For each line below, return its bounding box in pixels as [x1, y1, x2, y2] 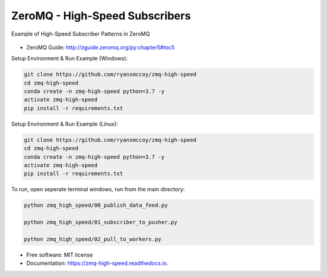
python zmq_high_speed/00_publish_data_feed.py [24, 202, 168, 209]
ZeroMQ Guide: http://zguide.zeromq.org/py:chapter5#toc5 [26, 43, 175, 51]
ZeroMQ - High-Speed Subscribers [11, 9, 191, 22]
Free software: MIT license [26, 251, 93, 258]
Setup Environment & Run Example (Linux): [11, 120, 118, 127]
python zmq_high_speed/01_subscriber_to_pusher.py [24, 219, 178, 226]
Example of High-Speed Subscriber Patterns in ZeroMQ [11, 30, 150, 37]
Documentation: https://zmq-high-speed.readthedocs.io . [26, 259, 169, 267]
